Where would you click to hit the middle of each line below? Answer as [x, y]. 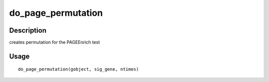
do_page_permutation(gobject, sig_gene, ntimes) [78, 69]
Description [28, 30]
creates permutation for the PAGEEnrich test [55, 42]
